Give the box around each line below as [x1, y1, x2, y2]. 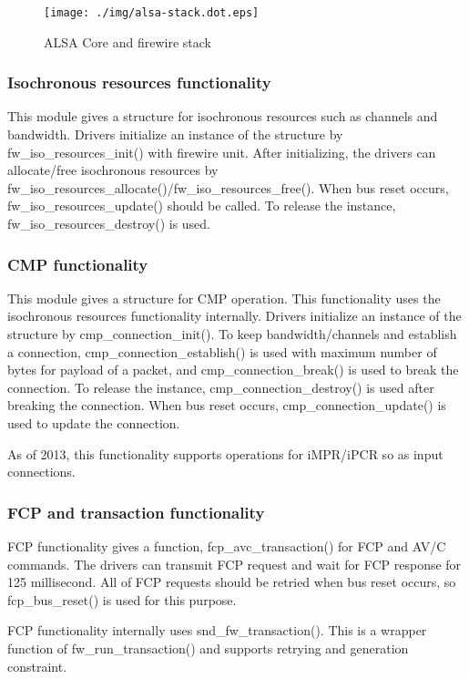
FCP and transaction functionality [7, 500, 265, 523]
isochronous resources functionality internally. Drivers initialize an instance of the [7, 306, 462, 325]
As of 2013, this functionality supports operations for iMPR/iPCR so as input [7, 444, 444, 463]
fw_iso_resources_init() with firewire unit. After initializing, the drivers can [7, 142, 436, 161]
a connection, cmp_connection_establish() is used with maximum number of [7, 342, 437, 361]
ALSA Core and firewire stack [44, 32, 211, 51]
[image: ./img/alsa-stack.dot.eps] [44, 6, 260, 19]
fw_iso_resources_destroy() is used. [7, 214, 211, 233]
